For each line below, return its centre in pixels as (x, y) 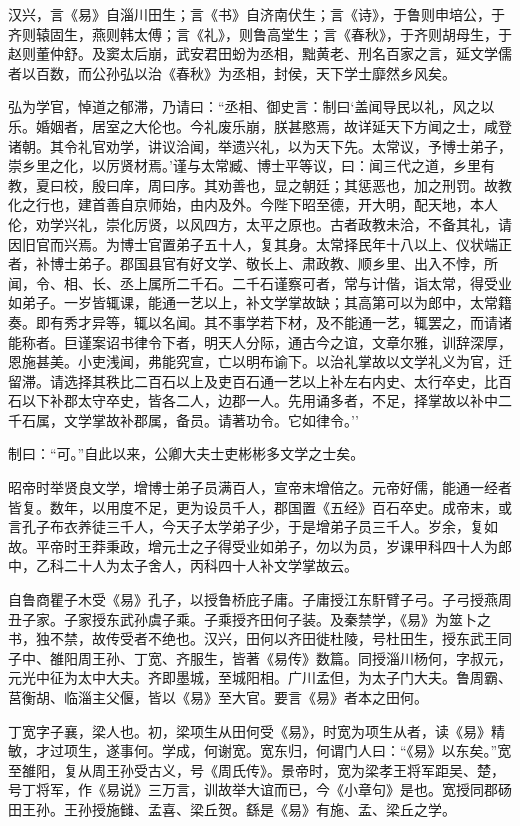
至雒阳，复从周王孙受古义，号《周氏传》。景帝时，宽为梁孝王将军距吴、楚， (256, 769)
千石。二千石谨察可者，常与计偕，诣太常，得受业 (350, 282)
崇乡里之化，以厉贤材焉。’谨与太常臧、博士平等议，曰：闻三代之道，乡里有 (251, 165)
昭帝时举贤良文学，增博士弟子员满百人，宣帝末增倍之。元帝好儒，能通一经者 (260, 487)
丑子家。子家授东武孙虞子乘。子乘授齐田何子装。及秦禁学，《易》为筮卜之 (249, 618)
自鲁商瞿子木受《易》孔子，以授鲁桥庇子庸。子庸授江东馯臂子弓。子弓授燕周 (260, 599)
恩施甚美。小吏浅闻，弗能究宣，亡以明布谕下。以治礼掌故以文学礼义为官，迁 (260, 361)
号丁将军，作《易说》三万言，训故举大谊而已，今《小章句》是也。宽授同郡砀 (260, 789)
